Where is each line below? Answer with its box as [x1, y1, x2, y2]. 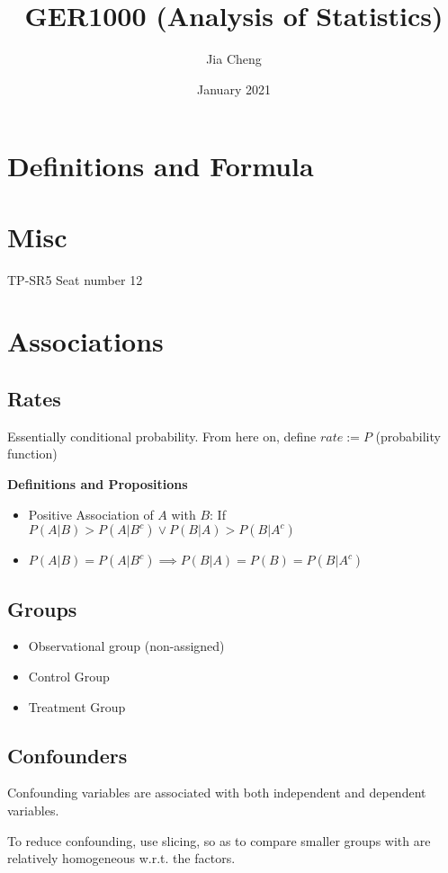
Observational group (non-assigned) [28, 637, 225, 655]
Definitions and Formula [7, 147, 314, 184]
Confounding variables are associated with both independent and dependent [7, 783, 426, 802]
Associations [7, 323, 164, 360]
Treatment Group [28, 697, 126, 716]
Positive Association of [28, 504, 154, 523]
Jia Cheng [206, 49, 262, 68]
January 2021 [197, 79, 271, 98]
